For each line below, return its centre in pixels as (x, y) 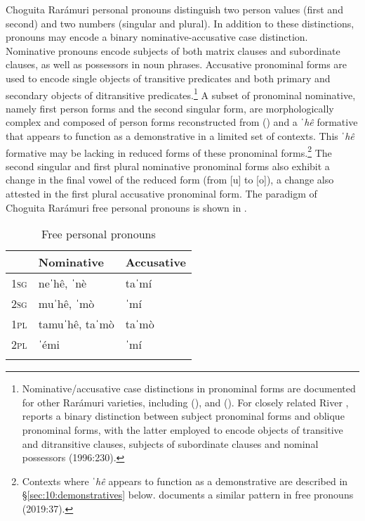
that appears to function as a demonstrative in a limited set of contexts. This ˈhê (180, 136)
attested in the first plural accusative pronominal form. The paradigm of (161, 194)
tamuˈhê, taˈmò (76, 324)
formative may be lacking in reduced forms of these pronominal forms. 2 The (169, 151)
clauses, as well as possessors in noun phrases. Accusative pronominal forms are (177, 64)
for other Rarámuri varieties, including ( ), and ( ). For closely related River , (185, 402)
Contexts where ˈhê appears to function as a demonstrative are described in (185, 481)
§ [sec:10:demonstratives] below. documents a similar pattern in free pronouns (188, 495)
